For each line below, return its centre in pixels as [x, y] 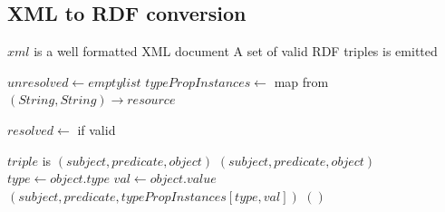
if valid [97, 129]
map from [301, 81]
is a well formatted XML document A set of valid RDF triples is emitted [236, 51]
